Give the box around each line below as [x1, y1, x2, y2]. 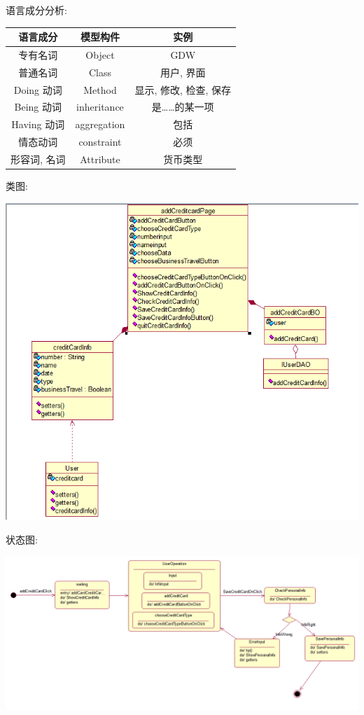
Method [83, 82, 117, 97]
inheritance [76, 99, 124, 114]
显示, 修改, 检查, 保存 [134, 82, 232, 97]
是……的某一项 [151, 99, 214, 114]
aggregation [75, 117, 125, 132]
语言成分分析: [6, 3, 67, 17]
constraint [78, 134, 122, 149]
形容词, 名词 [10, 152, 66, 166]
